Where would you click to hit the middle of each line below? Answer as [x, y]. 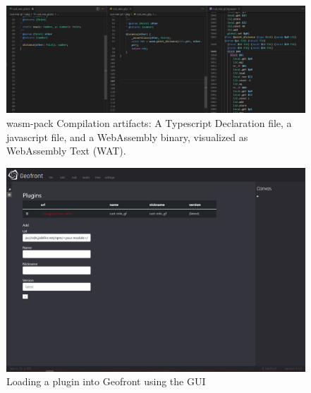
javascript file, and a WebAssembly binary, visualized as [127, 137]
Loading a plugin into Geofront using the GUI [106, 381]
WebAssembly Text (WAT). [66, 151]
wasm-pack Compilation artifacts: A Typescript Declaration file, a [149, 122]
